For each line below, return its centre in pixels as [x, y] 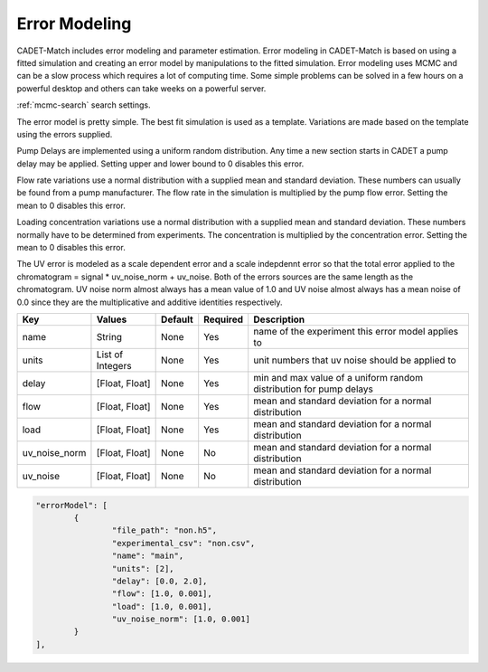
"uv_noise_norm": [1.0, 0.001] [181, 619]
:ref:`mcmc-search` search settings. [84, 105]
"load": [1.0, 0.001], [162, 606]
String [109, 336]
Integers [114, 365]
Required [224, 319]
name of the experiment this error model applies [356, 331]
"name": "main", [148, 556]
